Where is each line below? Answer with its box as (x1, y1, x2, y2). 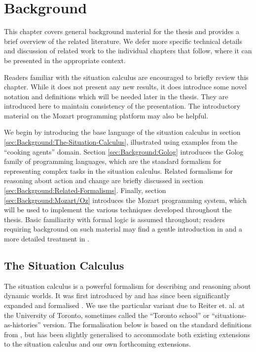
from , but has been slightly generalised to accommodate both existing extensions (4, 329, 251, 339)
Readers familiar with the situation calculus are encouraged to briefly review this (4, 72, 249, 82)
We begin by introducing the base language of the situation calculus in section (4, 127, 241, 137)
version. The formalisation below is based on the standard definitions (43, 319, 252, 330)
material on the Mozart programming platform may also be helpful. (4, 110, 209, 120)
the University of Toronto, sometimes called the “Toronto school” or (4, 310, 210, 320)
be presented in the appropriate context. (4, 55, 126, 65)
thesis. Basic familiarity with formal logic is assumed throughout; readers (4, 214, 225, 224)
